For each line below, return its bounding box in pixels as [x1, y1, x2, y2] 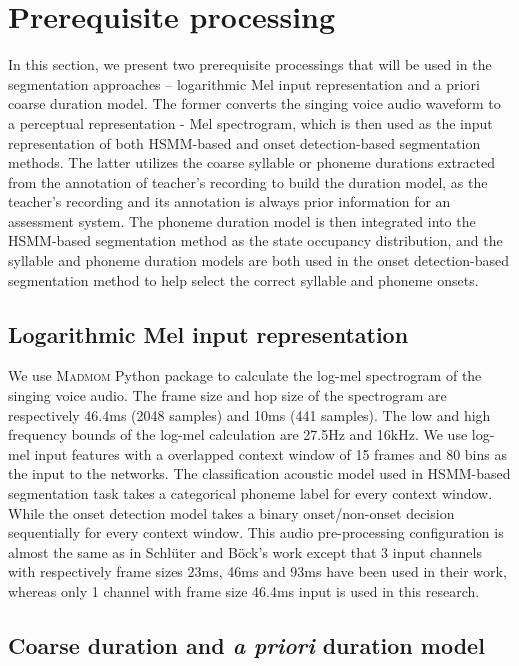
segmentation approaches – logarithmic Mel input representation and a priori [8, 73, 480, 94]
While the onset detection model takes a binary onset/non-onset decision [8, 502, 455, 523]
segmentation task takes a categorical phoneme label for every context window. [8, 483, 493, 504]
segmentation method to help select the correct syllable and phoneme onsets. [8, 269, 479, 290]
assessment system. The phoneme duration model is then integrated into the [8, 210, 476, 231]
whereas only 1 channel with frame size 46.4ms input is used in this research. [8, 580, 480, 601]
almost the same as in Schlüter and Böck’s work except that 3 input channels [8, 541, 482, 562]
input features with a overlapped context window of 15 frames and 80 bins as [34, 443, 507, 464]
